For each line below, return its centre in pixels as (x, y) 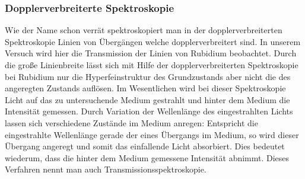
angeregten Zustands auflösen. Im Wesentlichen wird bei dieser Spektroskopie (145, 88)
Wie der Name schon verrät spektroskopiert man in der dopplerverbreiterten (144, 30)
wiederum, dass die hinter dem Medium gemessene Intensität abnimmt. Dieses (147, 157)
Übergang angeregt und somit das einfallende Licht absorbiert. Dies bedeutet (145, 146)
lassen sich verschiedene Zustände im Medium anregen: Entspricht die (131, 122)
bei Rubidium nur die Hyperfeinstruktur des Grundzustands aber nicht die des (148, 76)
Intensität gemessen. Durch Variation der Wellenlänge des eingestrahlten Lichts (149, 111)
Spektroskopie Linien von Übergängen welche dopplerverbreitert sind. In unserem (153, 41)
